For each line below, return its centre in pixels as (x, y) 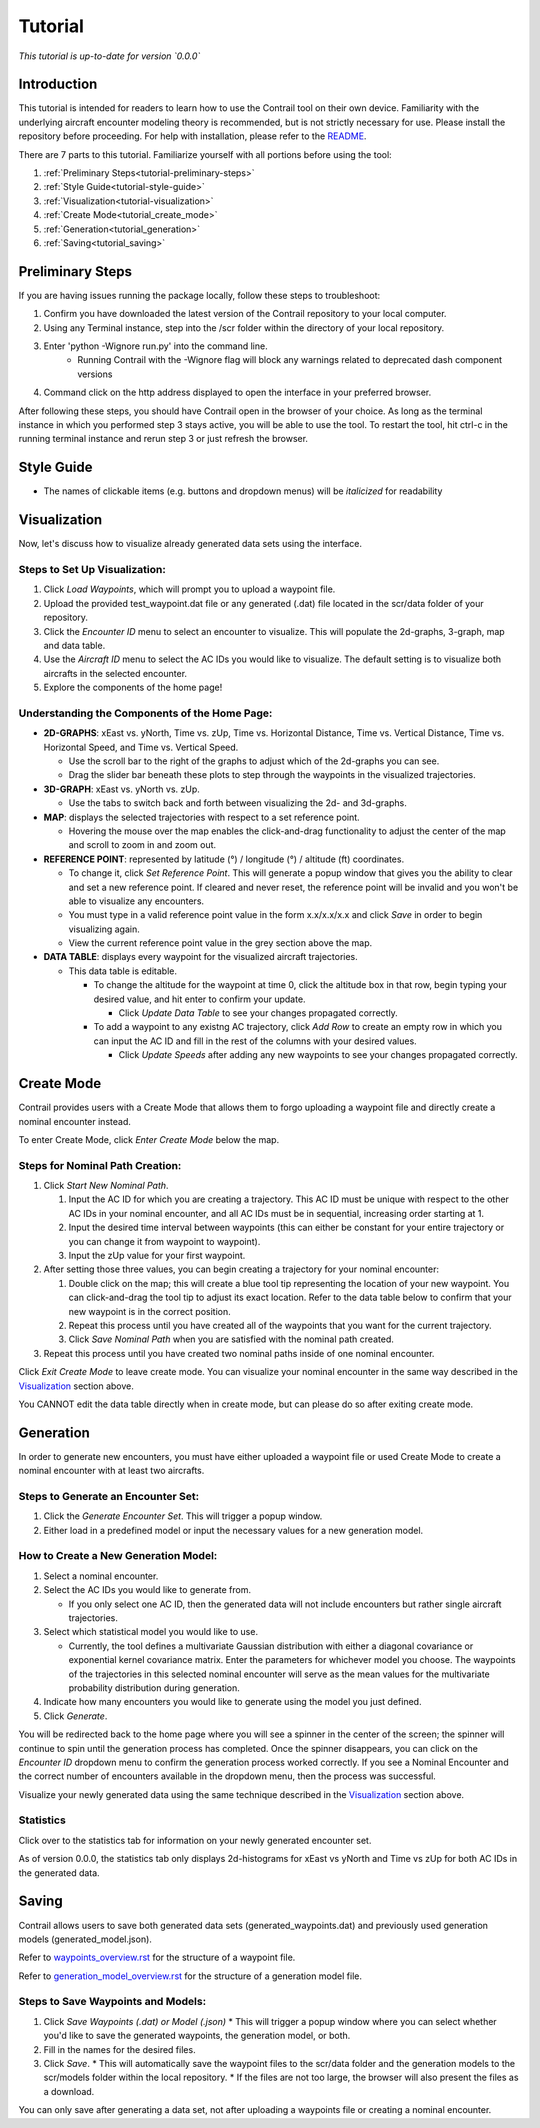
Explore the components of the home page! (133, 687)
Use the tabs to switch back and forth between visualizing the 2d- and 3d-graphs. (237, 803)
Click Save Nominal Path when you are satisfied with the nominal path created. (231, 1339)
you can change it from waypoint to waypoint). (164, 1241)
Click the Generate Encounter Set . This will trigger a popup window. (183, 1516)
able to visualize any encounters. (136, 901)
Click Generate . (75, 1716)
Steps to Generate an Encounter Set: (109, 1496)
